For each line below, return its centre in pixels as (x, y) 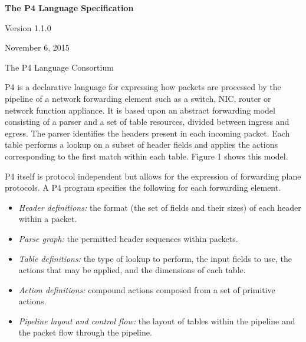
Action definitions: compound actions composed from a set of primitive (147, 289)
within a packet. (48, 219)
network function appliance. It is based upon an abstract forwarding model (140, 110)
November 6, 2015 (37, 47)
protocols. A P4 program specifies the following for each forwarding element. (143, 187)
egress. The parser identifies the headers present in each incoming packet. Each (147, 133)
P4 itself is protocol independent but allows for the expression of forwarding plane (153, 176)
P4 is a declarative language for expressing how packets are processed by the (143, 87)
